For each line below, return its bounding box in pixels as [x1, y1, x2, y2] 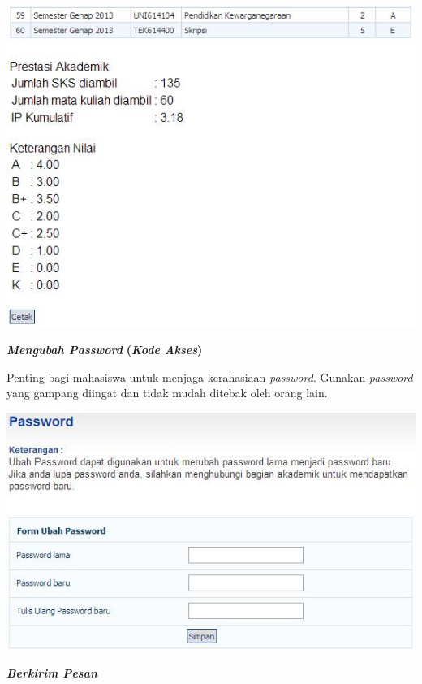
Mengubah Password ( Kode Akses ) [6, 341, 203, 358]
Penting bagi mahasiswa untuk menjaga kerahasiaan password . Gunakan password [6, 368, 413, 385]
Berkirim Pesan [6, 665, 98, 682]
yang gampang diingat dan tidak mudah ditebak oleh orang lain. [6, 384, 328, 401]
